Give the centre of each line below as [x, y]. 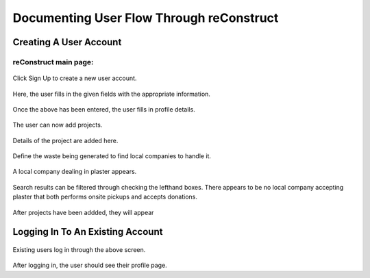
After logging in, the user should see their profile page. [90, 265]
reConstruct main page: [53, 62]
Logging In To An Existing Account [88, 232]
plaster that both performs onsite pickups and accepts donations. [105, 197]
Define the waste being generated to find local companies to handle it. [112, 156]
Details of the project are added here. [65, 140]
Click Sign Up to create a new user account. [75, 78]
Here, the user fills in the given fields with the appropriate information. [111, 94]
